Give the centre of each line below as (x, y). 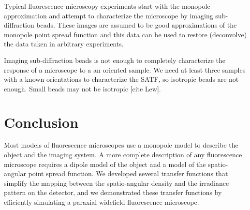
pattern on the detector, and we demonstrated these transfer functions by (113, 192)
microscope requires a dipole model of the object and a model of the (105, 164)
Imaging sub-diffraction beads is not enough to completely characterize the (115, 60)
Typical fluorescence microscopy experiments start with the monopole (107, 6)
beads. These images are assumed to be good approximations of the (137, 25)
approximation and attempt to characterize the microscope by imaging (109, 15)
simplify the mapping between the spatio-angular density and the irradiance (117, 183)
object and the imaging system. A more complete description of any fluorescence (123, 155)
